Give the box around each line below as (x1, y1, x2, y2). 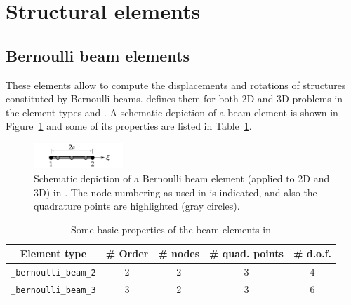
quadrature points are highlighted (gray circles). (34, 198, 240, 213)
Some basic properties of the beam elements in (71, 222, 271, 236)
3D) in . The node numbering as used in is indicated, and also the (34, 184, 317, 199)
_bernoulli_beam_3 (11, 285, 96, 296)
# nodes (158, 246, 200, 261)
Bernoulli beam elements (6, 44, 190, 66)
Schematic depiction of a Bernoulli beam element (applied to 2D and (34, 170, 330, 185)
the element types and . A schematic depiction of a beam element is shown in (6, 104, 338, 119)
